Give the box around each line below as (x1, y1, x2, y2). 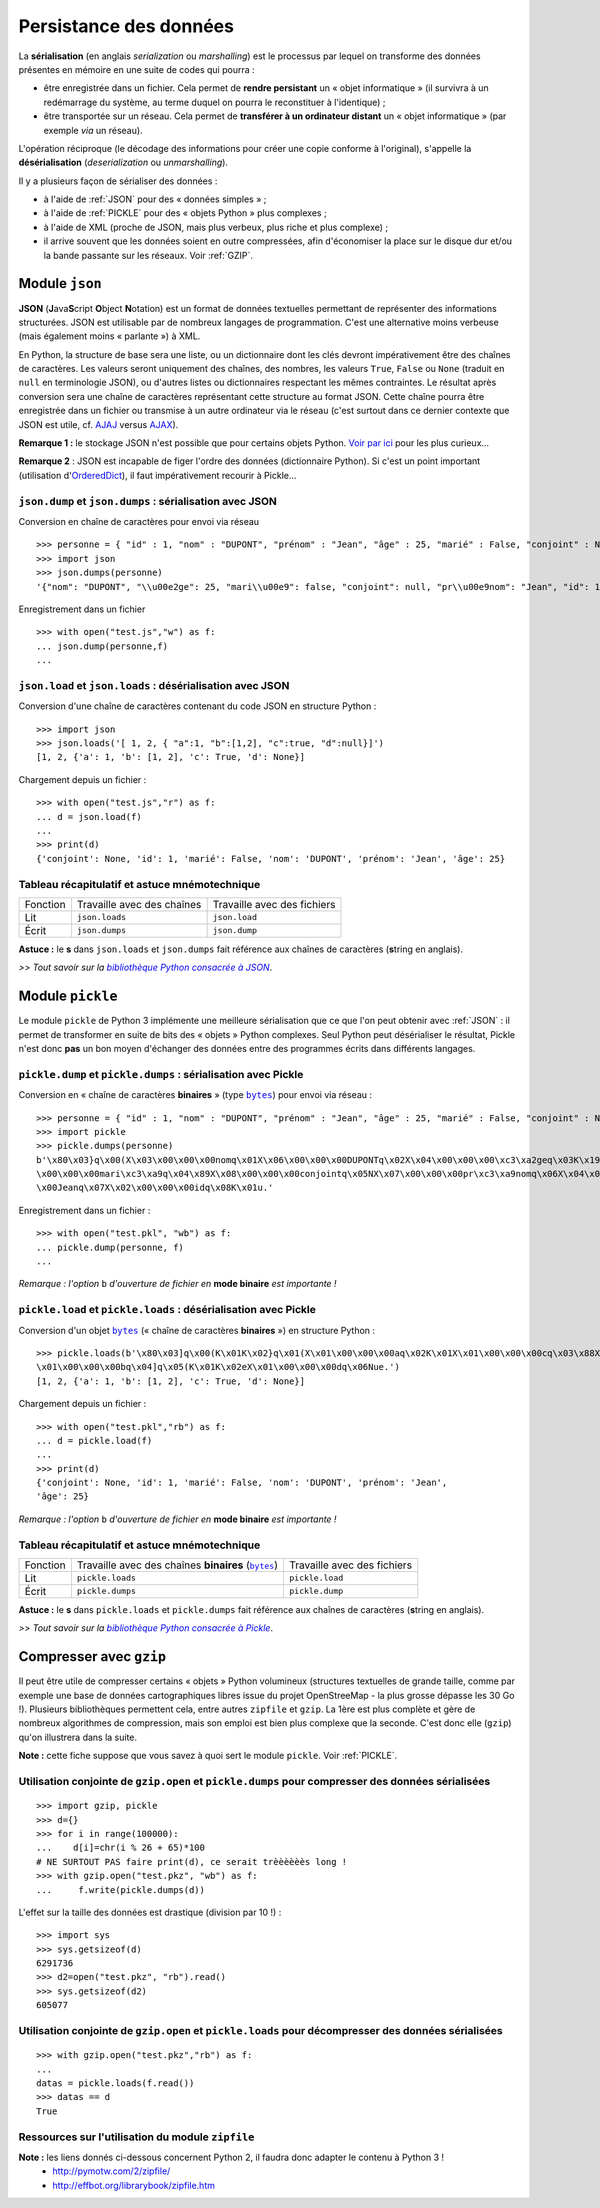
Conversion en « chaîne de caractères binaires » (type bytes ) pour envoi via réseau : (18, 1089, 372, 1101)
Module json (18, 275, 102, 292)
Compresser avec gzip (18, 1648, 167, 1665)
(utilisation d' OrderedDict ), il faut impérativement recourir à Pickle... (18, 469, 297, 481)
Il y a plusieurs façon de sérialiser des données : (18, 175, 218, 187)
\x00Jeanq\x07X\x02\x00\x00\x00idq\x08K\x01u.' (36, 1182, 274, 1194)
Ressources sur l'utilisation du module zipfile (18, 2130, 255, 2144)
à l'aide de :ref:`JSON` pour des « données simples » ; (43, 193, 267, 205)
